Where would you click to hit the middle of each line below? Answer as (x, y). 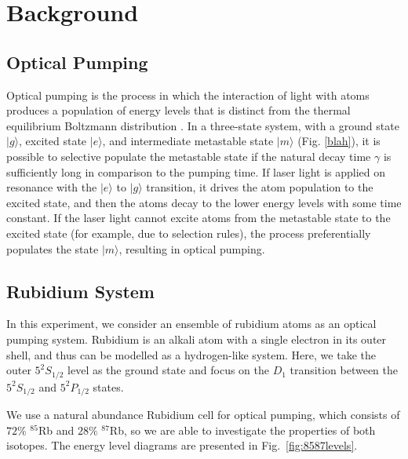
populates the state (53, 248)
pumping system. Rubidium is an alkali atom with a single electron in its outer (197, 339)
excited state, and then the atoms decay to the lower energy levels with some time (204, 202)
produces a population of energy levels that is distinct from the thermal (178, 110)
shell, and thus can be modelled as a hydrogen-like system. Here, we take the (191, 354)
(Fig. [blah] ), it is (339, 141)
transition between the (344, 370)
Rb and (56, 430)
